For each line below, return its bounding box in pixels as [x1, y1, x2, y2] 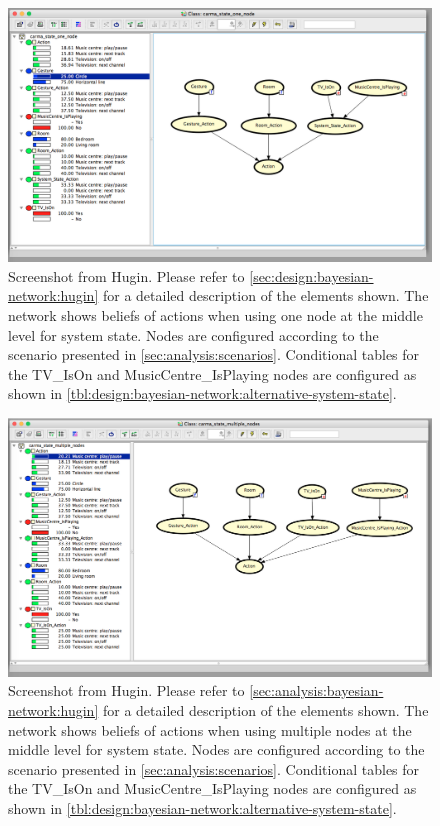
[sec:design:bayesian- [249, 265, 374, 286]
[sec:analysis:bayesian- [249, 680, 384, 701]
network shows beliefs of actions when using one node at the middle [8, 305, 423, 326]
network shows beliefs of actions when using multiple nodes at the [8, 719, 412, 740]
